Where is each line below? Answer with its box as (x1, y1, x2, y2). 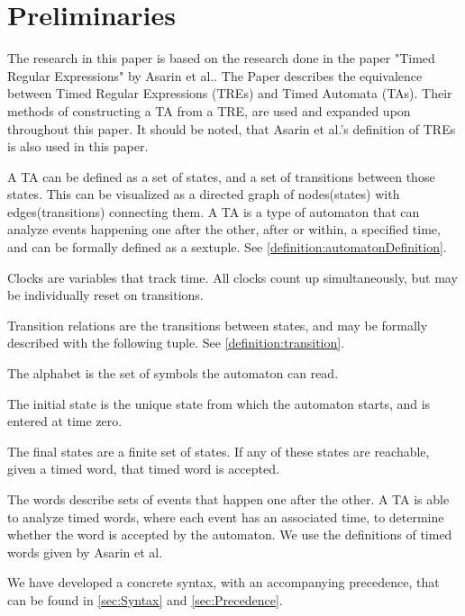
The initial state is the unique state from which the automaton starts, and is (7, 394, 431, 412)
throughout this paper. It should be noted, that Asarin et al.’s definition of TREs (7, 119, 456, 138)
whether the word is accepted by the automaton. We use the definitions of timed (7, 525, 452, 544)
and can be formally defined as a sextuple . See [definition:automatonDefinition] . (7, 238, 447, 257)
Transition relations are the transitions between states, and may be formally (7, 315, 428, 334)
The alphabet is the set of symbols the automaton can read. (7, 364, 339, 383)
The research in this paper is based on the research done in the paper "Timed (7, 49, 435, 68)
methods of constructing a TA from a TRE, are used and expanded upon (7, 101, 411, 120)
